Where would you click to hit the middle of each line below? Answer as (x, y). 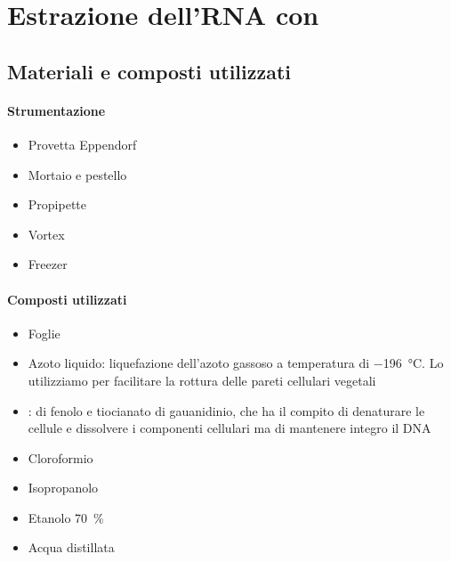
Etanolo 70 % (66, 517)
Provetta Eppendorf (82, 144)
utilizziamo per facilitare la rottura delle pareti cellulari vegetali (202, 380)
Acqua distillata (71, 547)
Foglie (44, 333)
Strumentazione (56, 110)
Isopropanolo (63, 488)
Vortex (46, 234)
